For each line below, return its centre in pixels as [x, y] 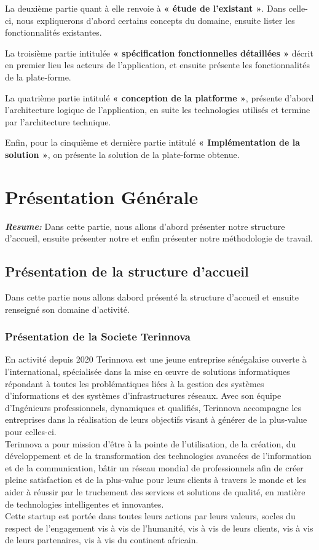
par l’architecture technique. [58, 121]
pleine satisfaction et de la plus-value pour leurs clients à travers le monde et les [156, 480]
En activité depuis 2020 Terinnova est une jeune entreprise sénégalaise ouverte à [156, 359]
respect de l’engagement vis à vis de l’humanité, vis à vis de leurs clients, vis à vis [159, 528]
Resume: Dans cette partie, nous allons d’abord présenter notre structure [145, 226]
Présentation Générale [102, 196]
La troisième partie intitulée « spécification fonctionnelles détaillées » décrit [159, 53]
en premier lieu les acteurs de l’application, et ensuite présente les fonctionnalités [158, 65]
